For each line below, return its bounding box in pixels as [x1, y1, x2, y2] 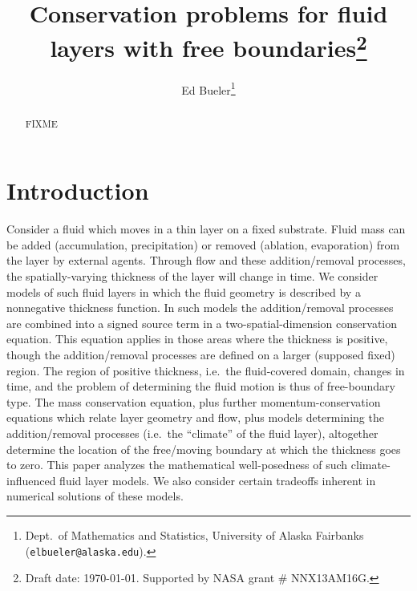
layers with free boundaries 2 [50, 28, 367, 64]
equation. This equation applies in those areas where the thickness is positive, [6, 330, 388, 347]
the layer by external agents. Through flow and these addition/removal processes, [6, 252, 406, 269]
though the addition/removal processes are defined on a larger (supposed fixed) [6, 346, 395, 363]
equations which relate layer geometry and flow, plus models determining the [6, 409, 384, 426]
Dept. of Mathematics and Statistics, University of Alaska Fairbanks [25, 526, 364, 543]
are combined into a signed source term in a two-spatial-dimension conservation [6, 314, 398, 331]
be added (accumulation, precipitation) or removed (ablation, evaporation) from [6, 236, 400, 253]
